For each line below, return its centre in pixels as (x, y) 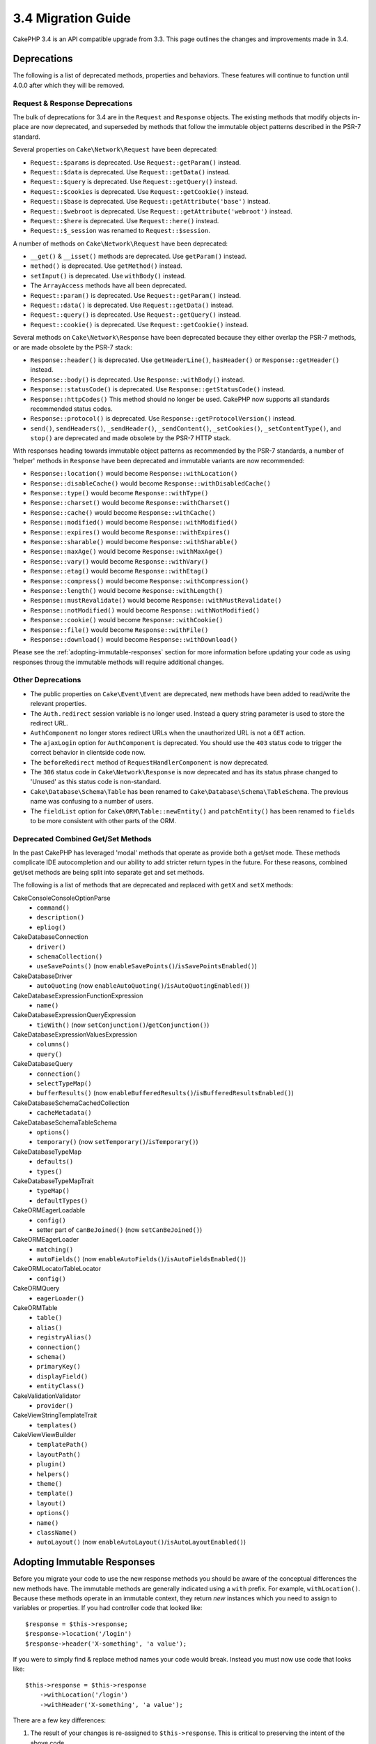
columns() (53, 1044)
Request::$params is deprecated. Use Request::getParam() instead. (136, 162)
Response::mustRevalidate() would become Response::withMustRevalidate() (156, 601)
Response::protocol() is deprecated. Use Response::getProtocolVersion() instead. (163, 419)
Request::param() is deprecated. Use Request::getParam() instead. (136, 295)
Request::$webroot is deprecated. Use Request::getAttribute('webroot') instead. (161, 211)
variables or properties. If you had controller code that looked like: (108, 1608)
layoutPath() (59, 1454)
